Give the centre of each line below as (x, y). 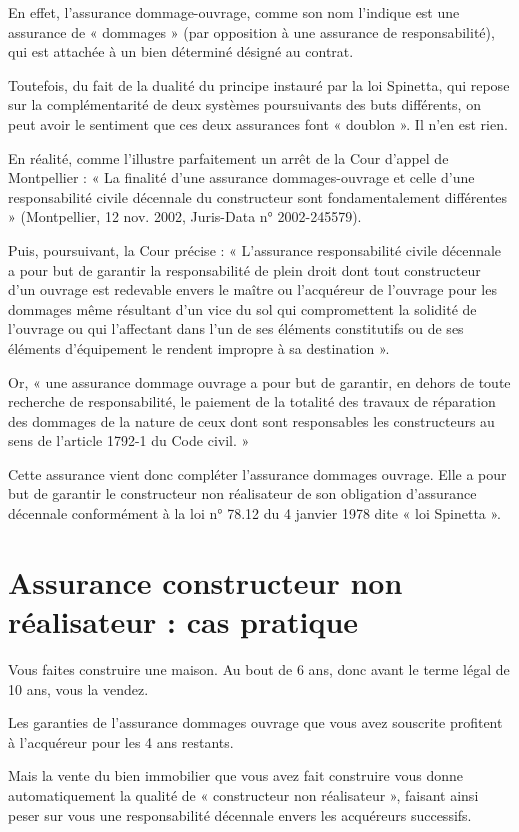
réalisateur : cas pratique (183, 621)
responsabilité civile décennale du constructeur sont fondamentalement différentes (258, 196)
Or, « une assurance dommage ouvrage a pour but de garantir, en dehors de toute (259, 381)
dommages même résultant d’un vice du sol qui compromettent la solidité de (242, 308)
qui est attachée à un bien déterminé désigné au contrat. (181, 51)
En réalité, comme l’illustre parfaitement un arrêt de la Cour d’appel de (228, 157)
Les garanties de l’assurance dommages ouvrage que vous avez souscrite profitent (255, 722)
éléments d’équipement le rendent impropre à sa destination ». (199, 347)
